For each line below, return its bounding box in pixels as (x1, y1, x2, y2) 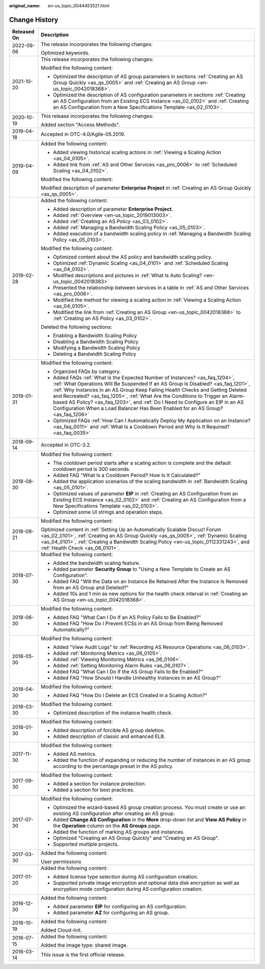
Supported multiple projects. (53, 840, 119, 847)
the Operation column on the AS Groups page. (53, 822, 161, 829)
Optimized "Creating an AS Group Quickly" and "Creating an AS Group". (53, 834, 219, 841)
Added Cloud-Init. (41, 926, 82, 933)
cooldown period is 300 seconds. (53, 466, 131, 472)
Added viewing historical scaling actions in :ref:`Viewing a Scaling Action (53, 149, 221, 156)
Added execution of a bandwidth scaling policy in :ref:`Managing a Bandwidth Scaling (53, 230, 251, 237)
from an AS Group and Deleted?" (53, 584, 129, 591)
